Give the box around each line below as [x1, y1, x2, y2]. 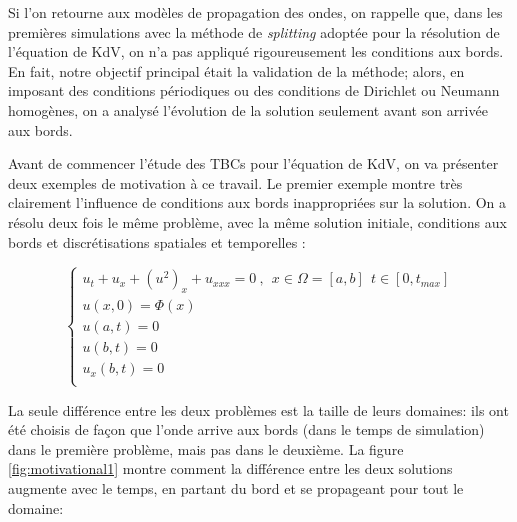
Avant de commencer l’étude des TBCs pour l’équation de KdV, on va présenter [8, 153, 499, 174]
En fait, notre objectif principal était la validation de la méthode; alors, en [8, 60, 465, 81]
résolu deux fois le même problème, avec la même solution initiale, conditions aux [8, 211, 507, 232]
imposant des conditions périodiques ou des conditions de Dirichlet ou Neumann [8, 80, 500, 101]
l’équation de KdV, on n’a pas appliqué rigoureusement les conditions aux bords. [8, 41, 504, 62]
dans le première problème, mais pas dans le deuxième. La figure [8, 438, 404, 459]
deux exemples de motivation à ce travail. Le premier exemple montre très [8, 172, 463, 193]
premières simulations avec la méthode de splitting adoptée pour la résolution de [8, 21, 500, 42]
